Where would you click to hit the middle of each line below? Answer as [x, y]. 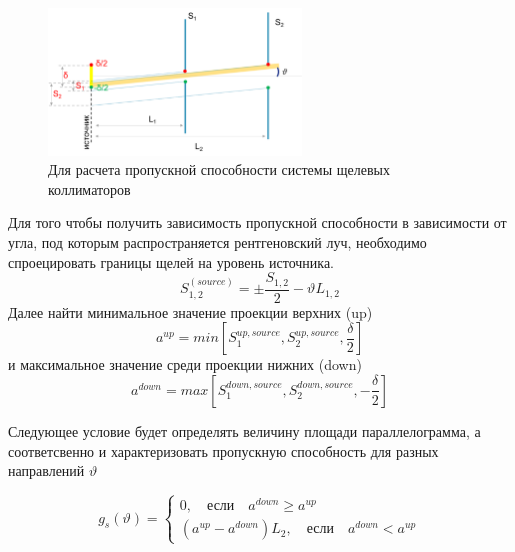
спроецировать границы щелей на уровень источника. [171, 261]
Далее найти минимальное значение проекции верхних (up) [190, 311]
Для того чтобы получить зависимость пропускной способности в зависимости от [257, 222]
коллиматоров [89, 188]
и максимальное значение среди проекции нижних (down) [185, 364]
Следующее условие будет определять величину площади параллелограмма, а [244, 430]
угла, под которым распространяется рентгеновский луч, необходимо [217, 242]
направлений [46, 470]
